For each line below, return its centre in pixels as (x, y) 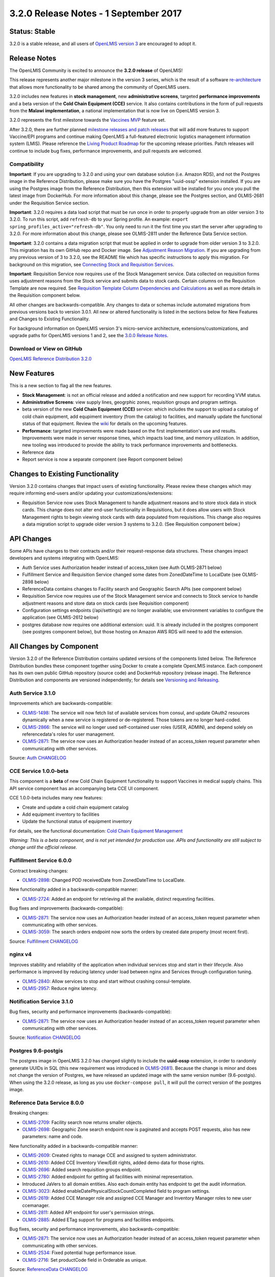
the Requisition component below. (45, 295)
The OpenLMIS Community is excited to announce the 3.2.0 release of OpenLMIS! (96, 70)
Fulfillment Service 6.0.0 (40, 861)
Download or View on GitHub (46, 348)
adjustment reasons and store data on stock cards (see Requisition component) (106, 603)
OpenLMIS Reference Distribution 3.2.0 (50, 359)
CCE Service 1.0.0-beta (39, 771)
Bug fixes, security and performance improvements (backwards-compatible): (90, 1012)
